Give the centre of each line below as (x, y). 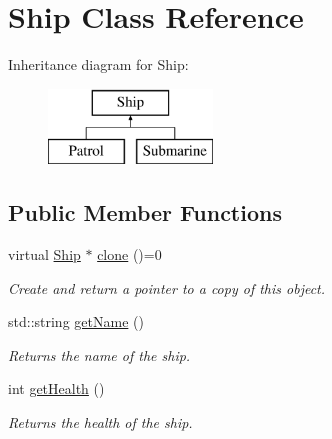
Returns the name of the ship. (99, 354)
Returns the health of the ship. (100, 422)
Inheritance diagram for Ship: (98, 64)
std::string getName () (76, 321)
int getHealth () (56, 388)
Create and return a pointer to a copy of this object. (167, 287)
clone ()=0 (129, 254)
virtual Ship (44, 254)
